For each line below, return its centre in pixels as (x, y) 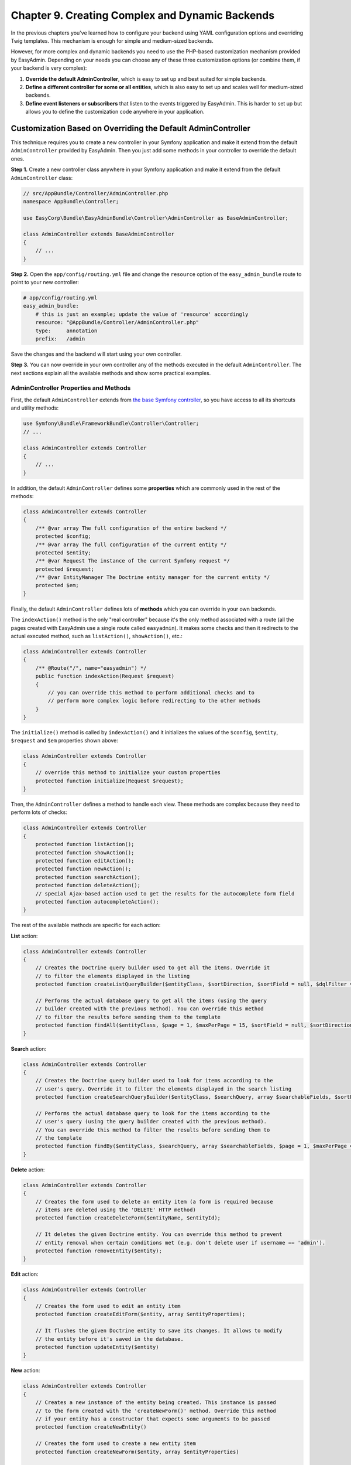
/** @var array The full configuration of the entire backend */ (131, 528)
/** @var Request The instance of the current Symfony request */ (133, 561)
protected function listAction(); (85, 844)
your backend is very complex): (49, 68)
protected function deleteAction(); (88, 885)
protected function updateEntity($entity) (97, 1347)
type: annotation (66, 331)
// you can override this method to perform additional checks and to (151, 692)
